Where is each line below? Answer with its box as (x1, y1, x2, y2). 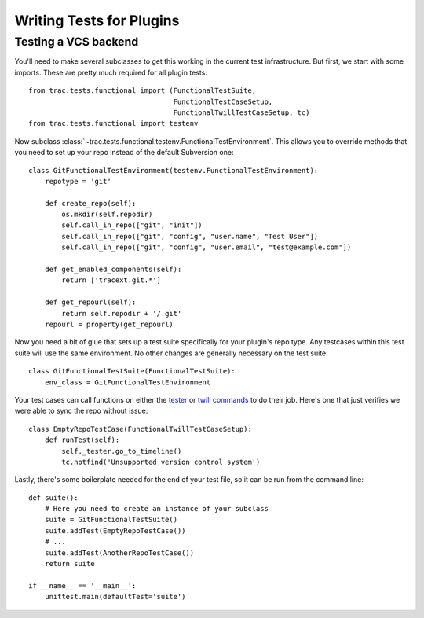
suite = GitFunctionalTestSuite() (44, 515, 178, 524)
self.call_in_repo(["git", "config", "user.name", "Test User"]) (61, 232, 319, 241)
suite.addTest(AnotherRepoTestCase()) (44, 548, 195, 557)
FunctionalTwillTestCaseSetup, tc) (173, 108, 310, 117)
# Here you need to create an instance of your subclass (44, 504, 269, 513)
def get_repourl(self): (44, 298, 137, 307)
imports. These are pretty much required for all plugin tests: (14, 68, 208, 77)
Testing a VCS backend (14, 35, 139, 49)
